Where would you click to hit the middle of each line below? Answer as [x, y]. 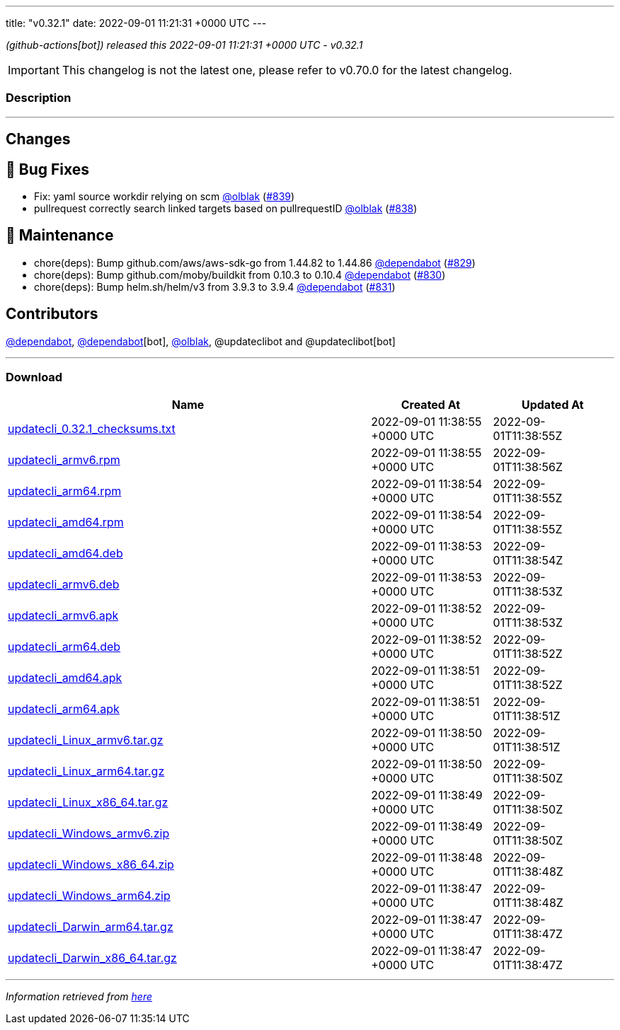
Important [34, 70]
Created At [431, 405]
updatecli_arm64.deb [64, 647]
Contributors [52, 314]
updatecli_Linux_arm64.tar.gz [86, 771]
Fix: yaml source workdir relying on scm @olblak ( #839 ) [165, 197]
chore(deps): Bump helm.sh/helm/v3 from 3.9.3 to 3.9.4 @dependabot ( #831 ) [215, 287]
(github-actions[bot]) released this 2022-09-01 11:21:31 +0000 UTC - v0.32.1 [184, 45]
